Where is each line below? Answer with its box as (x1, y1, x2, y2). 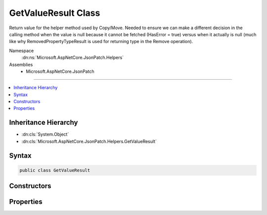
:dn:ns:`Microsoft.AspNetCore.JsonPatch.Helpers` (21, 54, 124, 60)
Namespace (9, 48, 34, 54)
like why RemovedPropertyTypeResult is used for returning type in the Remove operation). (9, 39, 193, 45)
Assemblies (9, 61, 33, 67)
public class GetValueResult (19, 167, 90, 173)
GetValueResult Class (9, 7, 100, 18)
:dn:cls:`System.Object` (21, 131, 69, 137)
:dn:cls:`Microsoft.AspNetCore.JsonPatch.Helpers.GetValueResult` (21, 138, 157, 144)
